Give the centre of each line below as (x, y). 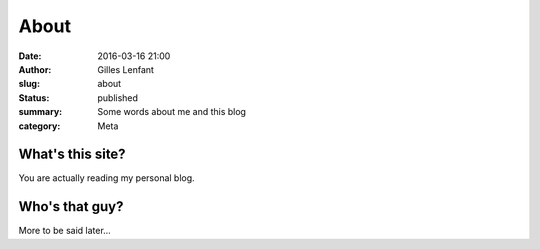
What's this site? (72, 154)
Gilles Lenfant (126, 69)
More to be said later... (65, 231)
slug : (29, 84)
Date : (30, 56)
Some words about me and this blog (172, 112)
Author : (35, 69)
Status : (34, 97)
